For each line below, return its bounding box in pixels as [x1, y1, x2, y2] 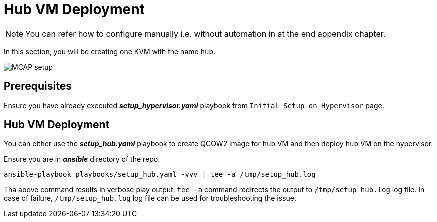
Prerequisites [4, 80, 72, 93]
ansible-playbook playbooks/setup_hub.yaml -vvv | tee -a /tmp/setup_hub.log [4, 170, 316, 179]
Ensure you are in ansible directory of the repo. [4, 155, 160, 164]
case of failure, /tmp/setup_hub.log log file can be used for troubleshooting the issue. [4, 194, 296, 203]
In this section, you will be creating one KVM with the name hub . [4, 47, 215, 56]
